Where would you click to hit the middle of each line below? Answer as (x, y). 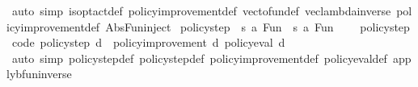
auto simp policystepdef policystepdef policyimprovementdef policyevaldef (199, 58)
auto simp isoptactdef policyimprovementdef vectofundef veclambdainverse (201, 10)
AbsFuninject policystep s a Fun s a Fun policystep (258, 26)
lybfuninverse (39, 74)
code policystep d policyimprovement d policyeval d (148, 42)
